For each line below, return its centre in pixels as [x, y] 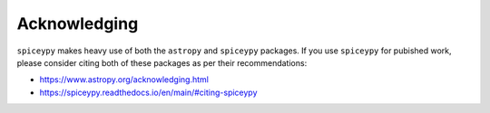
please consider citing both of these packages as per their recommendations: [162, 62]
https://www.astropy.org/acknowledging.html [124, 80]
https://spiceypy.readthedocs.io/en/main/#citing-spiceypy [148, 92]
